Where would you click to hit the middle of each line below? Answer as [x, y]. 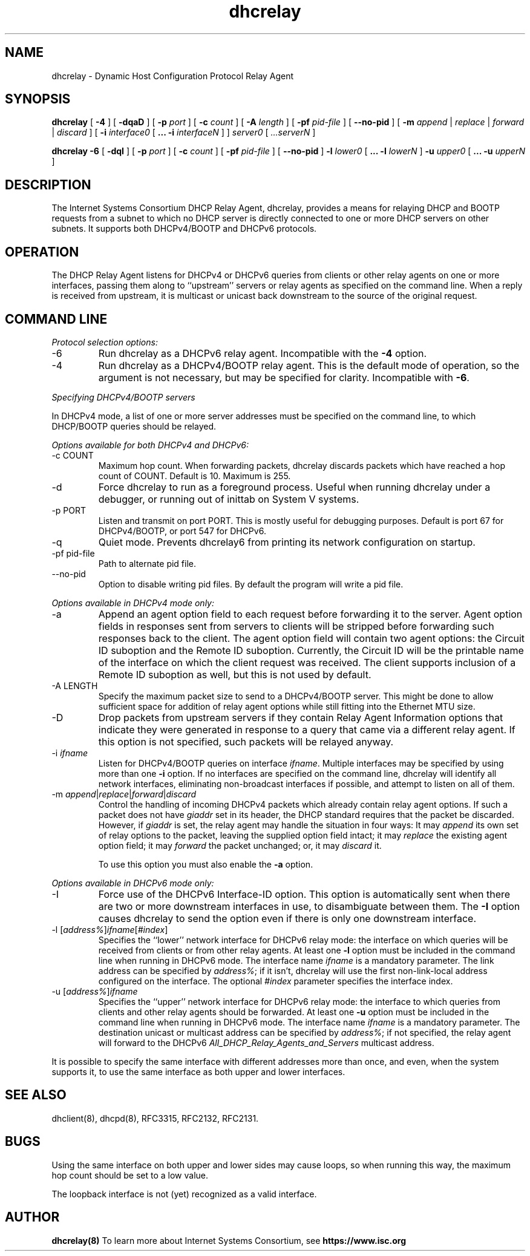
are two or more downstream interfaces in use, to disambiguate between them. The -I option [309, 906]
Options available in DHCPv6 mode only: [133, 883]
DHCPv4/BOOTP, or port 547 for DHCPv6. [182, 531]
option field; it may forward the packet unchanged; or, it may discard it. [240, 845]
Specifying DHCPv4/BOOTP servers [123, 397]
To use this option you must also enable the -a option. [206, 864]
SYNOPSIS [38, 99]
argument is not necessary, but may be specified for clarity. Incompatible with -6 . [284, 377]
